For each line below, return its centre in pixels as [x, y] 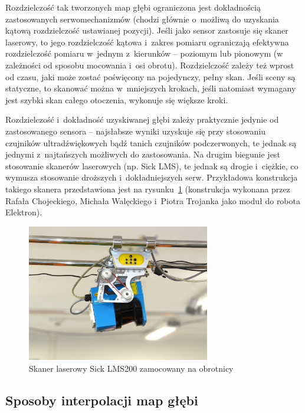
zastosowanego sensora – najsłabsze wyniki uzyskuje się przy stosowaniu [136, 131]
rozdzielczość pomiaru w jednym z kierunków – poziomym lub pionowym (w [144, 53]
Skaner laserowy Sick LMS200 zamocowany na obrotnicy [131, 368]
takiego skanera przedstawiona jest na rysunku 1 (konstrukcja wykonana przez [148, 189]
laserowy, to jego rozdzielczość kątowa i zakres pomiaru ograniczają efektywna [147, 42]
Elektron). [24, 212]
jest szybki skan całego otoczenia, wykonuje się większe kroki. [117, 99]
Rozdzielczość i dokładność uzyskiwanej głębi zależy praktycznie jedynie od [142, 119]
